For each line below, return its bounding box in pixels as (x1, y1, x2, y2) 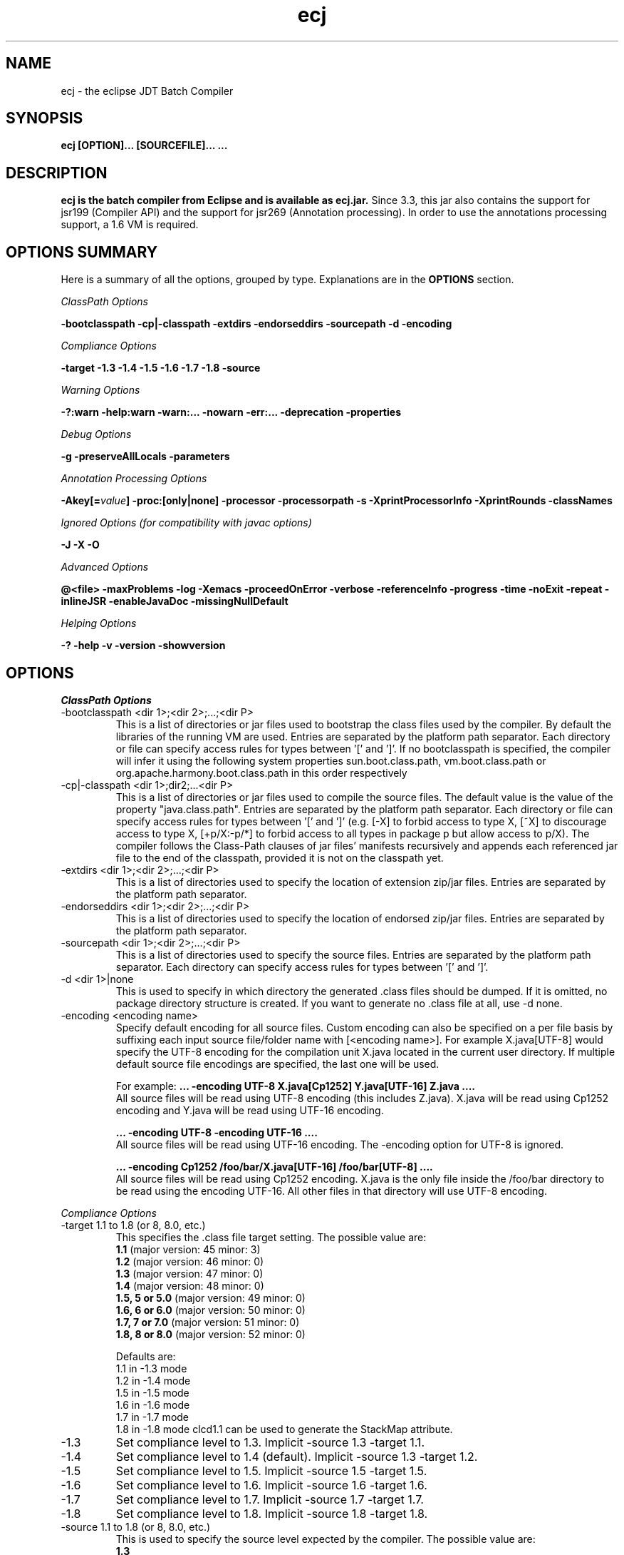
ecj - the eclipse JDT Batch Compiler (61, 84, 234, 97)
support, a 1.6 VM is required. (61, 218, 199, 231)
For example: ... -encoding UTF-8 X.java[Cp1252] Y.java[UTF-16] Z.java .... (115, 1079, 475, 1092)
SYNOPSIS (6, 109, 83, 128)
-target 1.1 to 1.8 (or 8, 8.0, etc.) (61, 1218, 206, 1231)
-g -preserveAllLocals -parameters (61, 450, 230, 463)
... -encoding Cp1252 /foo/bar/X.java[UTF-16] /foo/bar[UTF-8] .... (115, 1160, 433, 1173)
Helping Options (61, 617, 137, 630)
